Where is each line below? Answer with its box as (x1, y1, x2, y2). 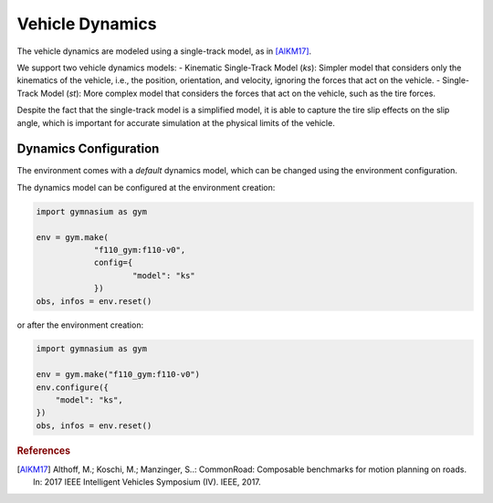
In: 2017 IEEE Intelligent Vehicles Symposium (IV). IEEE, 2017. (33, 477, 262, 487)
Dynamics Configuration (16, 141, 160, 157)
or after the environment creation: (16, 320, 144, 330)
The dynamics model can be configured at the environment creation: (16, 182, 276, 193)
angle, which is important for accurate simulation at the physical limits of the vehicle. (16, 117, 335, 128)
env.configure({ (36, 382, 110, 393)
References (16, 444, 71, 456)
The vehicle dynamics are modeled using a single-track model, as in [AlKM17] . (16, 46, 312, 57)
